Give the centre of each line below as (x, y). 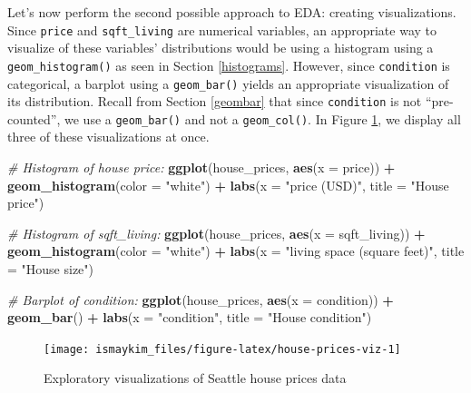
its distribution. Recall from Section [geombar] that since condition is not (215, 101)
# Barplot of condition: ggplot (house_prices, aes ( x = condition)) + (201, 299)
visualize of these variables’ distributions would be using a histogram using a (221, 48)
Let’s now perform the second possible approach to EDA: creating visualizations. (232, 12)
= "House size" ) (51, 269)
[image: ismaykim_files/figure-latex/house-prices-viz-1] (222, 349)
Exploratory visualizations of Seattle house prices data (195, 378)
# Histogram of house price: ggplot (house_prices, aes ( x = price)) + (201, 167)
